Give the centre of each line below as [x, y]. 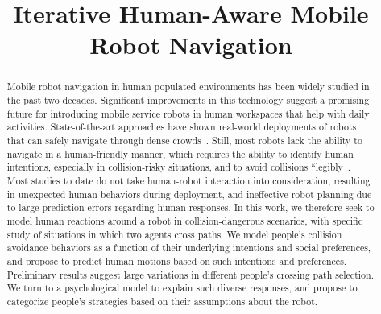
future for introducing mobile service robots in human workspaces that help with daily [188, 113]
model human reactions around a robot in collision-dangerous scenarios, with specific [184, 220]
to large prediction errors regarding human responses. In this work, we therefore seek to [190, 207]
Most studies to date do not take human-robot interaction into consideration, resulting [188, 180]
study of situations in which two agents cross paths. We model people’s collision [174, 234]
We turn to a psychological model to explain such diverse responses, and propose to [182, 288]
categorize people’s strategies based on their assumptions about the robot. [162, 301]
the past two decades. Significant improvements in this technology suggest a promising [188, 100]
